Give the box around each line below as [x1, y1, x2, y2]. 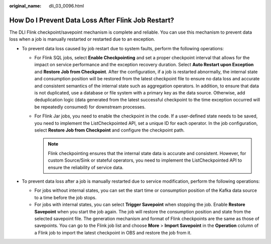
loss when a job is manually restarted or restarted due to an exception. [9, 36, 155, 42]
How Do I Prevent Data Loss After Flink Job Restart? [9, 16, 174, 25]
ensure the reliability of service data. [48, 164, 124, 170]
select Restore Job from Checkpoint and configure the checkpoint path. [34, 127, 185, 133]
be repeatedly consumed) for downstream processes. [34, 103, 146, 110]
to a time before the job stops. [34, 194, 97, 200]
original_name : [9, 3, 42, 9]
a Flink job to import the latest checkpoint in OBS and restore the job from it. [34, 229, 192, 235]
